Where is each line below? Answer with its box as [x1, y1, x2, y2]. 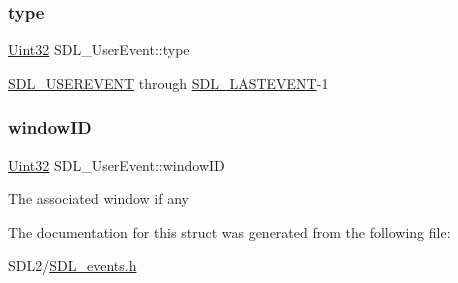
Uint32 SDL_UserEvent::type [8, 39, 190, 60]
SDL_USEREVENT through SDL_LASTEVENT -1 [8, 72, 329, 93]
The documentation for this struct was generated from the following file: [8, 221, 451, 242]
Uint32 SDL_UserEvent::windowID [8, 154, 225, 175]
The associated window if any [8, 188, 189, 209]
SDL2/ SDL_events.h [8, 255, 137, 276]
